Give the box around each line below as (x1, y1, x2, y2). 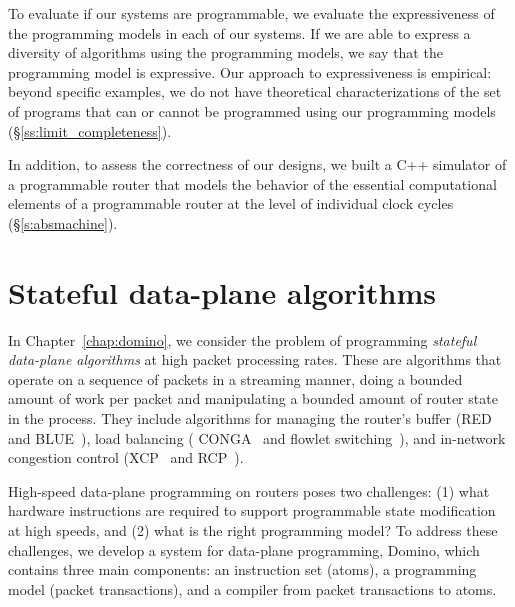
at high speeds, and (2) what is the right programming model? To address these (8, 520, 498, 540)
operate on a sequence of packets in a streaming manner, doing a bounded (8, 368, 463, 389)
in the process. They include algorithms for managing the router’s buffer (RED (8, 408, 492, 429)
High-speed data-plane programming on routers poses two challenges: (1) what (8, 480, 490, 501)
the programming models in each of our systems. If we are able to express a (8, 22, 471, 43)
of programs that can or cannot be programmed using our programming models (8, 100, 496, 121)
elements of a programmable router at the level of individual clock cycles (8, 193, 454, 214)
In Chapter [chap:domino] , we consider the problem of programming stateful (8, 329, 477, 350)
